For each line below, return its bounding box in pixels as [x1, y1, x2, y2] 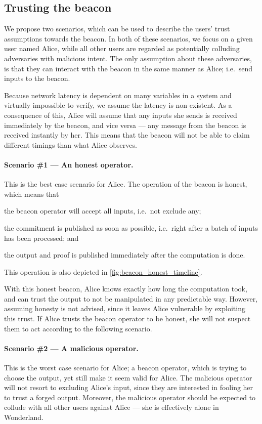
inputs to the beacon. [4, 73, 70, 83]
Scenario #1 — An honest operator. [4, 159, 134, 169]
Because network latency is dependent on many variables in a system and [4, 90, 232, 100]
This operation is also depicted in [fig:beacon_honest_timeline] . [4, 266, 202, 277]
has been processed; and [4, 232, 79, 243]
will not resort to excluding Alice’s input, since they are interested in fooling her [4, 382, 253, 393]
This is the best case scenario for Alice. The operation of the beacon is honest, [4, 179, 247, 189]
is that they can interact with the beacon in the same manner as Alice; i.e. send [4, 63, 253, 73]
